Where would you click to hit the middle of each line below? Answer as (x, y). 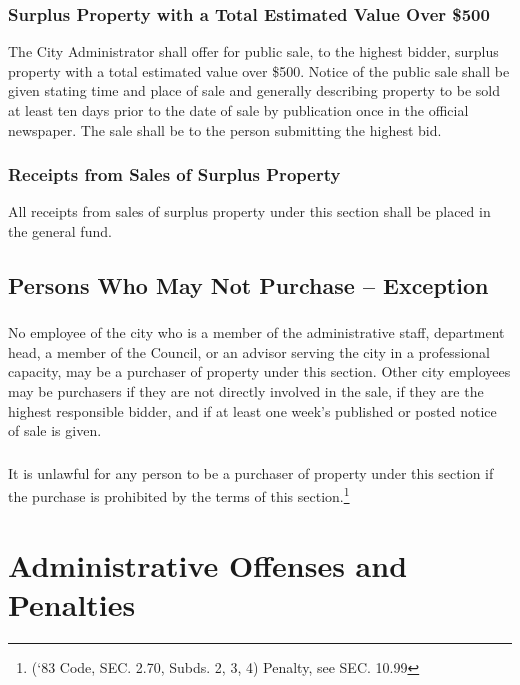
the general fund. (60, 231)
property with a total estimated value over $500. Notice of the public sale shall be (259, 70)
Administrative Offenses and (208, 564)
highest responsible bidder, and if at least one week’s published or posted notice (252, 410)
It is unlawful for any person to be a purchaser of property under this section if (251, 472)
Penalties (72, 604)
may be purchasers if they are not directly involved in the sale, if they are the (246, 391)
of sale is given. (55, 430)
